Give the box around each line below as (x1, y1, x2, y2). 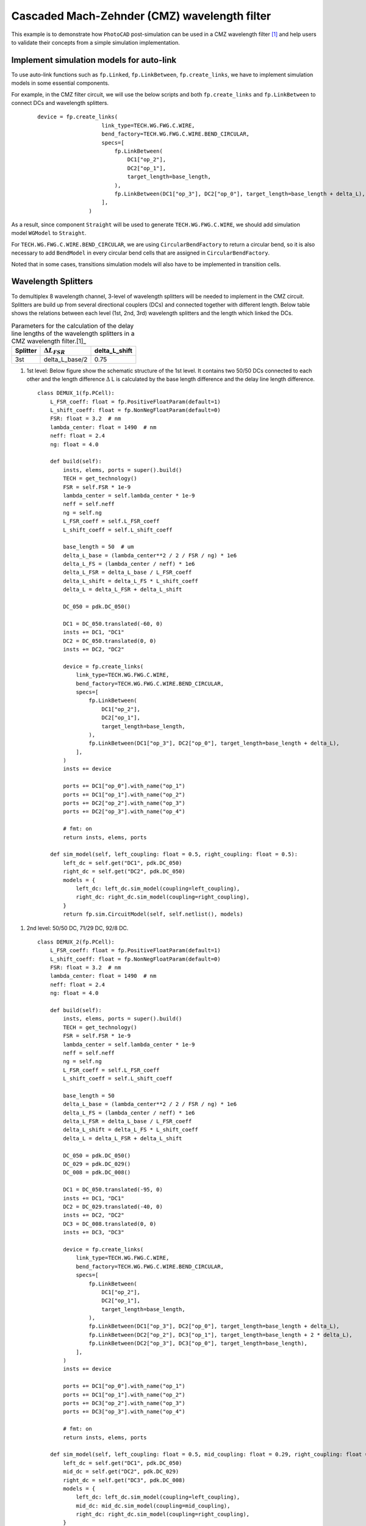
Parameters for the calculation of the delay (11, 321, 134, 330)
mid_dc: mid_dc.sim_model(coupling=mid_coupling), (76, 1502, 231, 1509)
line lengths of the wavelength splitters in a (11, 329, 135, 338)
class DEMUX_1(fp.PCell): (37, 389, 115, 397)
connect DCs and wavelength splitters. (11, 99, 109, 107)
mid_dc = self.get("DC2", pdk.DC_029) (63, 1468, 179, 1475)
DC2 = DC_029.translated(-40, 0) (63, 1203, 163, 1210)
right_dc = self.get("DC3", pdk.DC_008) (63, 1477, 185, 1483)
